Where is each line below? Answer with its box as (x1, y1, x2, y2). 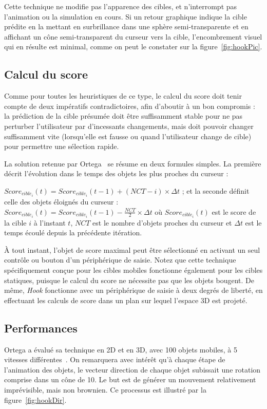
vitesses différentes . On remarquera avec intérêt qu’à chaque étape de (4, 354, 225, 365)
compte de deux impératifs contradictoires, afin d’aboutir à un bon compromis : (4, 100, 255, 111)
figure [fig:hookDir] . (4, 394, 67, 405)
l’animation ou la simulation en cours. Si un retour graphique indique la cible (4, 11, 247, 22)
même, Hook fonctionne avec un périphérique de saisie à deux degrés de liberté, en (4, 285, 263, 295)
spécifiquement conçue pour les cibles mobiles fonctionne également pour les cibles (4, 265, 263, 275)
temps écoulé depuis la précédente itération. (4, 227, 142, 238)
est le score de (212, 206, 256, 217)
